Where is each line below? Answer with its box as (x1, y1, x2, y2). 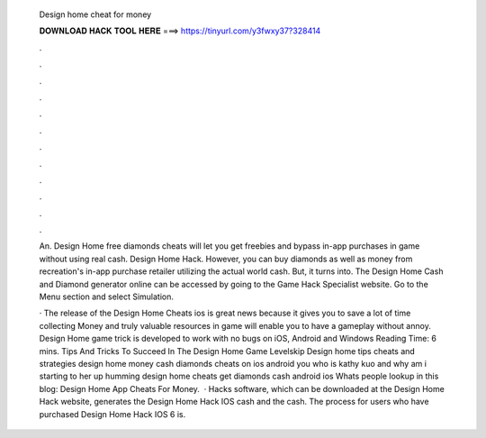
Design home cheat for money (39, 9, 152, 20)
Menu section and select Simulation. (39, 291, 175, 302)
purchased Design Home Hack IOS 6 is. (39, 408, 186, 419)
